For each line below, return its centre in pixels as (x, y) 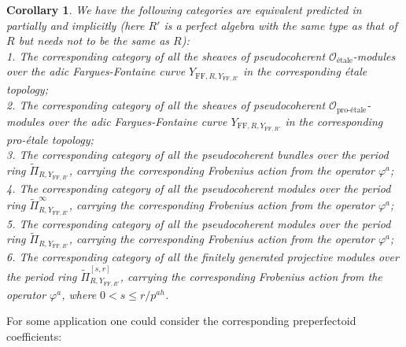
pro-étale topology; (50, 139)
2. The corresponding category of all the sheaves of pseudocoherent (166, 105)
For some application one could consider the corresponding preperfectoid (181, 321)
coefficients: (34, 336)
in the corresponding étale (305, 71)
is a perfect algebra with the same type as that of (281, 25)
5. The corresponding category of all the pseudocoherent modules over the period (199, 223)
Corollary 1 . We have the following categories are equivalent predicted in (184, 9)
